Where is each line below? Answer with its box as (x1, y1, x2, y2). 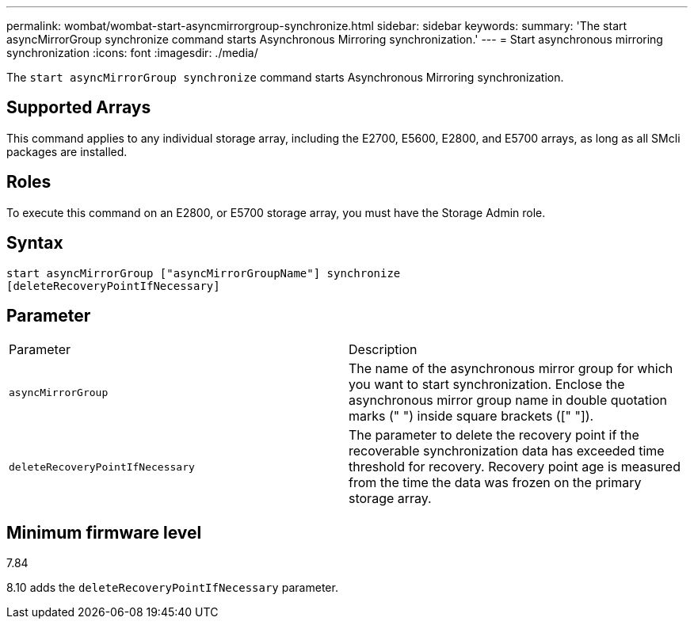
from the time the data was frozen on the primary (349, 474, 642, 491)
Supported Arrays (6, 97, 151, 118)
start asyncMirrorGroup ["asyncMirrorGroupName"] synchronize (6, 266, 401, 280)
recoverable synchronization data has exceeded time (349, 443, 665, 459)
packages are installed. (6, 144, 128, 158)
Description (349, 341, 418, 358)
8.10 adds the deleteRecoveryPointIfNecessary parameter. (6, 581, 338, 595)
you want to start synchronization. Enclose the (349, 376, 625, 393)
